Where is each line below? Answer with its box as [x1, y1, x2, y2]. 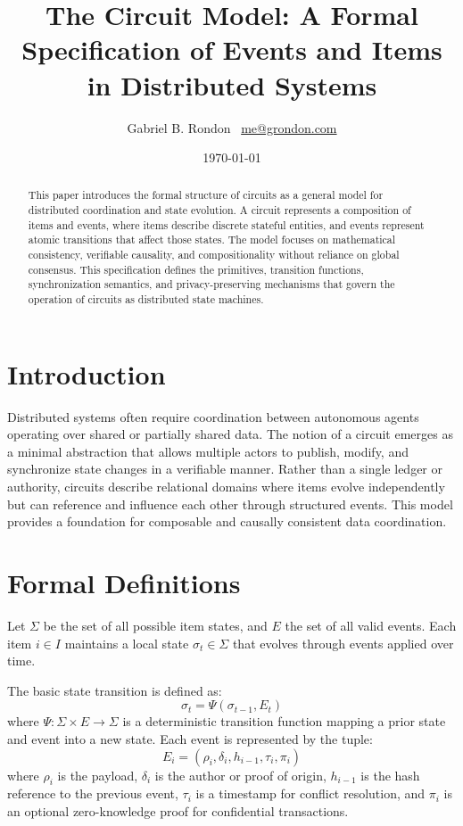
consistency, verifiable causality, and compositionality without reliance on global [28, 247, 400, 262]
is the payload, [57, 765, 138, 784]
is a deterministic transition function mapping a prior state [122, 712, 446, 731]
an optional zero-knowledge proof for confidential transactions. [7, 801, 349, 820]
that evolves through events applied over [232, 633, 454, 652]
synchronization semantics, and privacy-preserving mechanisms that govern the [28, 277, 395, 292]
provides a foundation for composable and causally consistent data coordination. [7, 512, 447, 531]
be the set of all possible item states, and [43, 615, 268, 634]
